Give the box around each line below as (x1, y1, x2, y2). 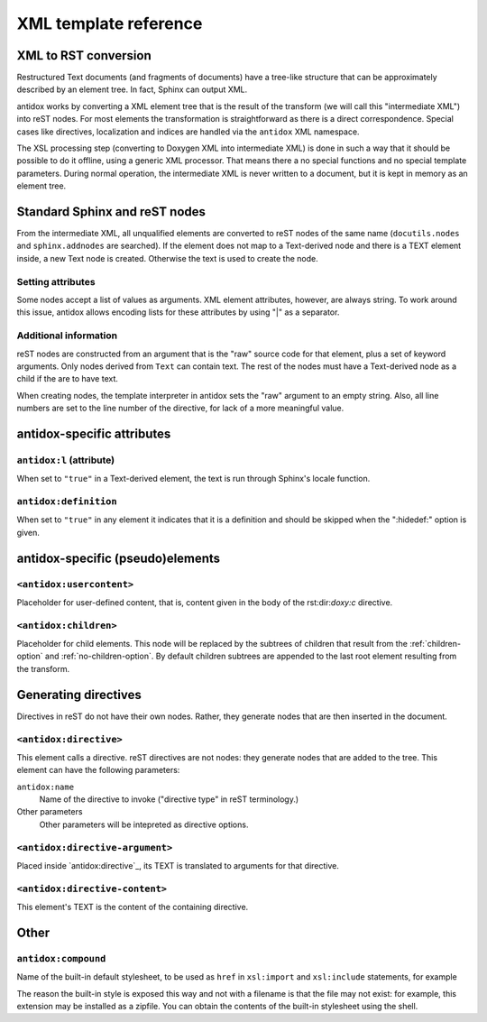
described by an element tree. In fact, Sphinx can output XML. (16, 84, 248, 95)
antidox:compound (16, 953, 106, 964)
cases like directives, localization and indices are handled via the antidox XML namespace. (16, 126, 360, 137)
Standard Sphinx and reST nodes (16, 204, 207, 219)
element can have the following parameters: (16, 765, 180, 776)
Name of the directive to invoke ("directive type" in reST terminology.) (39, 794, 299, 805)
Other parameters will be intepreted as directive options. (39, 819, 249, 830)
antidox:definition (16, 496, 117, 508)
